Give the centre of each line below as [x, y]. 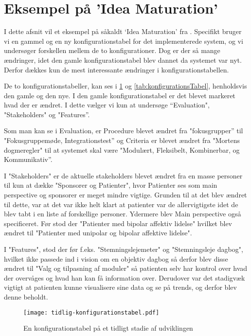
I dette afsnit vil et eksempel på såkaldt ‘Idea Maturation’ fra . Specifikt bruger [123, 31]
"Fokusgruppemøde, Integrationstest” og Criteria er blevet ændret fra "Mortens [122, 140]
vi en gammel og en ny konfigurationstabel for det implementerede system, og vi [124, 41]
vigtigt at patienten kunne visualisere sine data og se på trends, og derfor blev [120, 287]
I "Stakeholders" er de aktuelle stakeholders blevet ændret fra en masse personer [123, 175]
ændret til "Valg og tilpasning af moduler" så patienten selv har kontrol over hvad [126, 268]
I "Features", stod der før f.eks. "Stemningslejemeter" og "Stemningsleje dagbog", [124, 249]
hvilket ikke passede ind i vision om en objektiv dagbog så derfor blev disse [116, 258]
